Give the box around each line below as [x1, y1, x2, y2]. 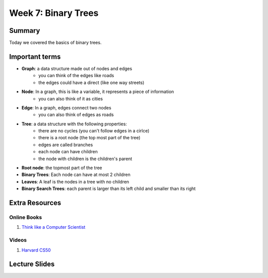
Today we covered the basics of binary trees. [9, 40, 102, 46]
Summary [9, 26, 40, 35]
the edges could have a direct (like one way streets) [38, 80, 144, 86]
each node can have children [38, 149, 98, 155]
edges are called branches [38, 142, 93, 148]
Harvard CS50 [21, 247, 51, 253]
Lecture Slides [9, 260, 55, 269]
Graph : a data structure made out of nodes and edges [21, 65, 133, 72]
